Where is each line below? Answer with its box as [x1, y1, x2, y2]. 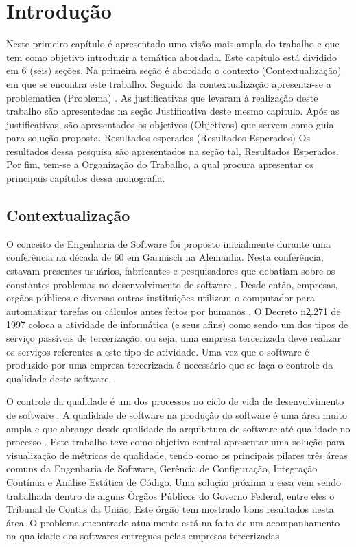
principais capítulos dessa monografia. [6, 171, 165, 185]
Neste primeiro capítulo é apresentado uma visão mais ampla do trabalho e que [6, 36, 340, 51]
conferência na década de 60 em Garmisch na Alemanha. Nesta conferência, [6, 250, 324, 264]
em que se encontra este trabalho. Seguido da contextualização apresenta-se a [6, 76, 331, 91]
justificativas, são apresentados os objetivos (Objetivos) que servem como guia [6, 117, 334, 131]
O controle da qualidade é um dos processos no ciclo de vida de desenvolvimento [6, 394, 344, 408]
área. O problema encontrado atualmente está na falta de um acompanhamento [6, 515, 340, 529]
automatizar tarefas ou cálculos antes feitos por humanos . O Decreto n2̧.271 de [6, 303, 341, 318]
